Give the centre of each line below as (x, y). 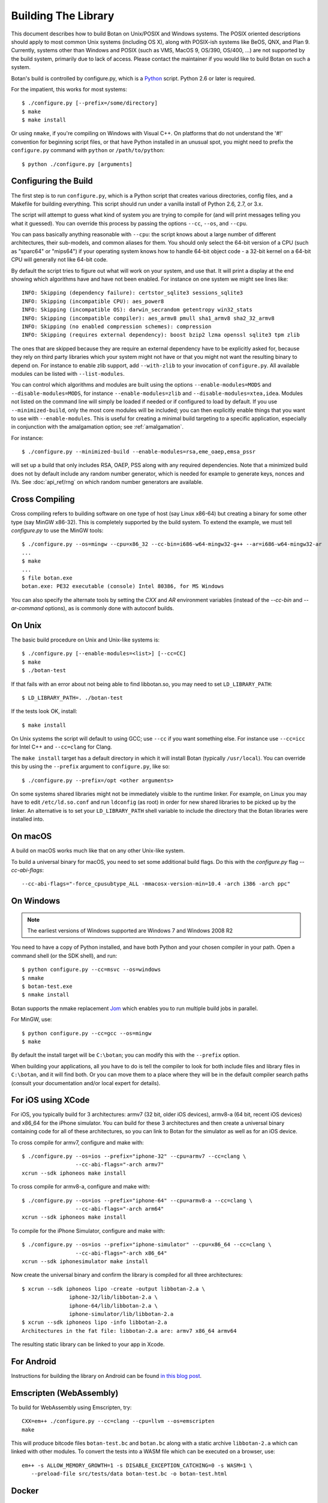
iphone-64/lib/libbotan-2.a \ (114, 1306)
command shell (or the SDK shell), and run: (64, 955)
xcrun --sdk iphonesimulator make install (85, 1261)
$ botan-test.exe (47, 987)
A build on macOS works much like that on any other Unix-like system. (98, 851)
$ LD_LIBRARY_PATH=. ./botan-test (72, 698)
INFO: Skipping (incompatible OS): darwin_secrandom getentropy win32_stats (137, 310)
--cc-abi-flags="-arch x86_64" (121, 1253)
